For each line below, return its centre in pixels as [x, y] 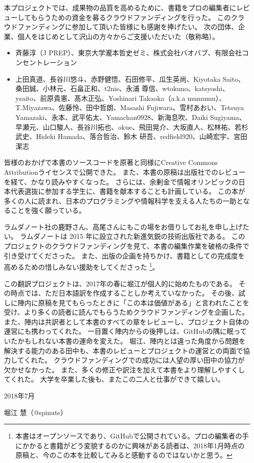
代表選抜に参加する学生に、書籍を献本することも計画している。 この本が [128, 191]
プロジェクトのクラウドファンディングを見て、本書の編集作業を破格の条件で [127, 246]
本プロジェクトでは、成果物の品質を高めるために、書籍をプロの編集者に [120, 7]
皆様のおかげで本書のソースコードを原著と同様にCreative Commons [111, 162]
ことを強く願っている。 [48, 210]
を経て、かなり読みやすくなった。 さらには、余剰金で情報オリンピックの [121, 181]
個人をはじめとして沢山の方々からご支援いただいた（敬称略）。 [118, 36]
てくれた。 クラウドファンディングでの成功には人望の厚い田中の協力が [131, 360]
